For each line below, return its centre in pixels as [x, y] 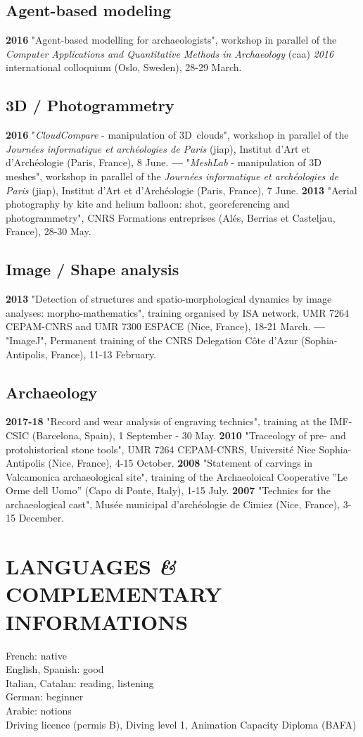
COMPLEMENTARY [114, 594]
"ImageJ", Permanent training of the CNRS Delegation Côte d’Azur [152, 340]
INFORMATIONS [97, 621]
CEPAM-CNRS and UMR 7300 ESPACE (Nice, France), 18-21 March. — [166, 326]
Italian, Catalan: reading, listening [80, 682]
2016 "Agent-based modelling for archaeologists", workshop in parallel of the [171, 40]
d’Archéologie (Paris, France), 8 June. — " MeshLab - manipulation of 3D [164, 162]
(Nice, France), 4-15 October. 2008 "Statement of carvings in [180, 463]
